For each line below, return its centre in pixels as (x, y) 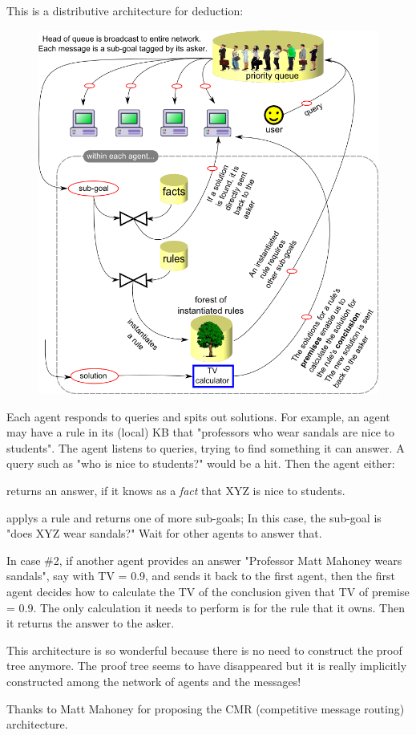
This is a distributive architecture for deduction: (125, 10)
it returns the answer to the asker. (91, 623)
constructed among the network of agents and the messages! (154, 681)
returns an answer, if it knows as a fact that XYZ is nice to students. (176, 490)
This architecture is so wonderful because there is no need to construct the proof (204, 650)
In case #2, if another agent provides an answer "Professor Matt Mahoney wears (204, 560)
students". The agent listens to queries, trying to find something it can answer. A (206, 447)
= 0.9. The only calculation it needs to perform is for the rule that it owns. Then (206, 607)
